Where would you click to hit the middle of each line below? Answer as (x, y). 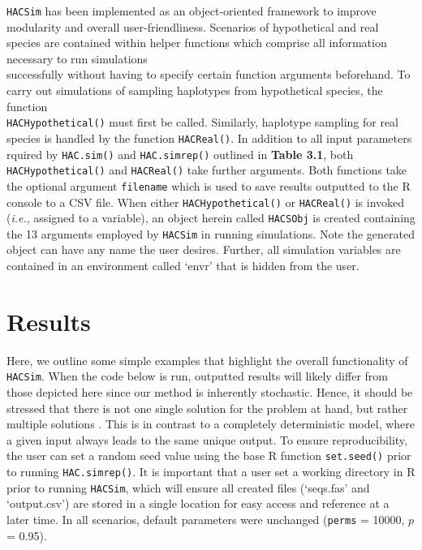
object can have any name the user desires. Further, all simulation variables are (204, 249)
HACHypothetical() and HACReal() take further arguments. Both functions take (207, 170)
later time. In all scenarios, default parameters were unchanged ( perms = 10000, (206, 519)
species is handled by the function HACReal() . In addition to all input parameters (209, 137)
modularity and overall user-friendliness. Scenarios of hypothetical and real (193, 26)
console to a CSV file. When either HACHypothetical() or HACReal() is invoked (206, 202)
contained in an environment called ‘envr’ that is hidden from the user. (183, 266)
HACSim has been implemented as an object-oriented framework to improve (192, 11)
